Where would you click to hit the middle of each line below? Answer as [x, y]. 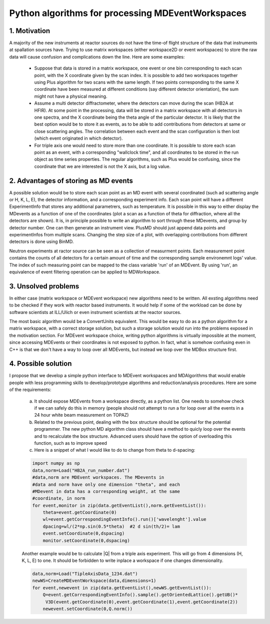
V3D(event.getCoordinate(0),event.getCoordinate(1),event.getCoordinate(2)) [142, 602]
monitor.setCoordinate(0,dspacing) [86, 540]
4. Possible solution [40, 364]
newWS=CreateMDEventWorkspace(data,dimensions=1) [94, 581]
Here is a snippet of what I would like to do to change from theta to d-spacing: [115, 450]
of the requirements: [30, 390]
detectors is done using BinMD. [41, 242]
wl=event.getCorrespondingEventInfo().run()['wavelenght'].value [124, 519]
